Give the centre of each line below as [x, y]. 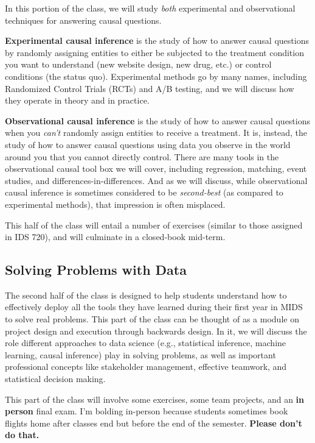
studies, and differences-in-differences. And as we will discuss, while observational [156, 180]
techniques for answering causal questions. [83, 20]
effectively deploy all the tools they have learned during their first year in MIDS [154, 307]
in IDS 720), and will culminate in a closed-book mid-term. [115, 237]
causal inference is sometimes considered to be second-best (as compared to [144, 192]
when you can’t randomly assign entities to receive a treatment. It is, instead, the [156, 133]
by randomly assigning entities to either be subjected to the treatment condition [154, 52]
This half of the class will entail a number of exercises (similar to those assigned [154, 225]
